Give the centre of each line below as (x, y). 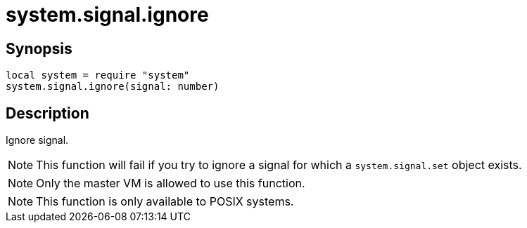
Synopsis (39, 48)
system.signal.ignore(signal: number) (113, 87)
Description (47, 113)
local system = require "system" (98, 75)
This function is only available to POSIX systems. (165, 202)
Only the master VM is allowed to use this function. (171, 183)
